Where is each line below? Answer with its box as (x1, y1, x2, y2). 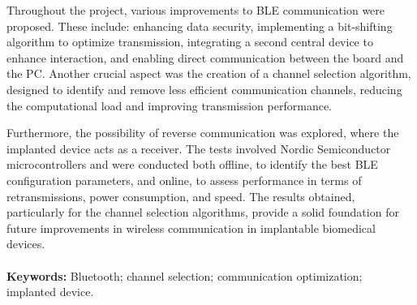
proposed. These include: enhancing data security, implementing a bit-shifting (6, 17, 393, 34)
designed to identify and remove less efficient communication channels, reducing (6, 80, 402, 97)
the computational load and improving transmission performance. (6, 97, 332, 114)
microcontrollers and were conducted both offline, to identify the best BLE (6, 156, 378, 173)
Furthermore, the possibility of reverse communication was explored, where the (6, 124, 399, 141)
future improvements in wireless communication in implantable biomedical (6, 219, 376, 236)
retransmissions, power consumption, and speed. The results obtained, (6, 187, 355, 204)
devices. (6, 235, 45, 252)
